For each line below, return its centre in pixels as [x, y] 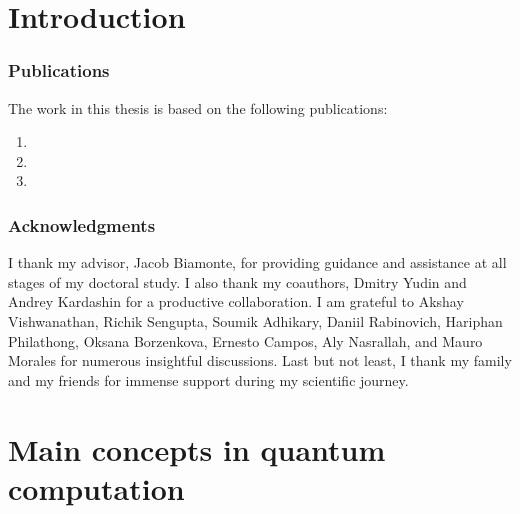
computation [96, 487]
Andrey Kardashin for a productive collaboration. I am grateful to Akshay [236, 301]
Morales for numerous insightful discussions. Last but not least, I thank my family [260, 360]
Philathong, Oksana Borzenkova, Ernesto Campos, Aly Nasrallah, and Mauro [245, 340]
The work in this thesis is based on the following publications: [198, 107]
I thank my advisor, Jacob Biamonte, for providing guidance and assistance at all [257, 262]
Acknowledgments [82, 224]
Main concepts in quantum [197, 448]
